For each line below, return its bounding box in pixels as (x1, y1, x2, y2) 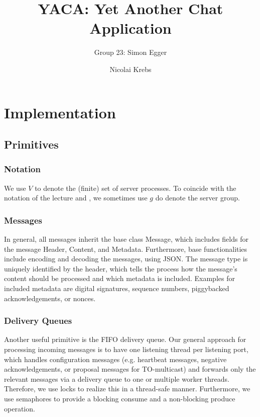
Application (89, 18, 172, 38)
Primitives (4, 136, 59, 152)
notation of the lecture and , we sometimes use (4, 192, 148, 203)
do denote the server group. (155, 192, 240, 203)
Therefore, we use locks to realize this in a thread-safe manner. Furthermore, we (4, 383, 250, 394)
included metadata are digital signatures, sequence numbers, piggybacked (4, 283, 229, 294)
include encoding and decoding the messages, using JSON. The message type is (4, 253, 248, 264)
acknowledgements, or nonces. (4, 293, 96, 303)
